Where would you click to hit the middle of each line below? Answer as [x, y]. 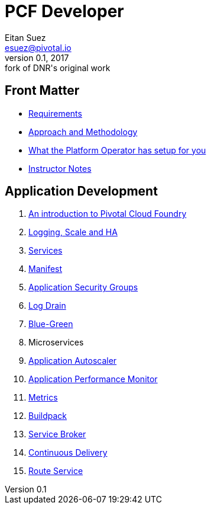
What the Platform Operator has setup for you [117, 150]
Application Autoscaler [73, 361]
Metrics [43, 398]
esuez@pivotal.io [38, 47]
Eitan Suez [25, 37]
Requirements [55, 113]
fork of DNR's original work [58, 68]
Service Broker [57, 434]
